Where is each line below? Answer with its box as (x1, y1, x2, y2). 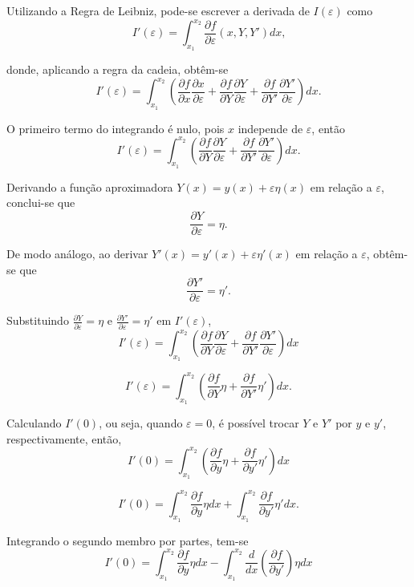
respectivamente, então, (6, 430, 122, 447)
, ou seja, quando (99, 415, 183, 431)
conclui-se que (6, 194, 75, 211)
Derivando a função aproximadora (6, 178, 173, 195)
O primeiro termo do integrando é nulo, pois (6, 119, 225, 136)
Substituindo (6, 312, 69, 329)
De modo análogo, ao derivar (6, 245, 148, 262)
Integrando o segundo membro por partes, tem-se (6, 532, 249, 549)
